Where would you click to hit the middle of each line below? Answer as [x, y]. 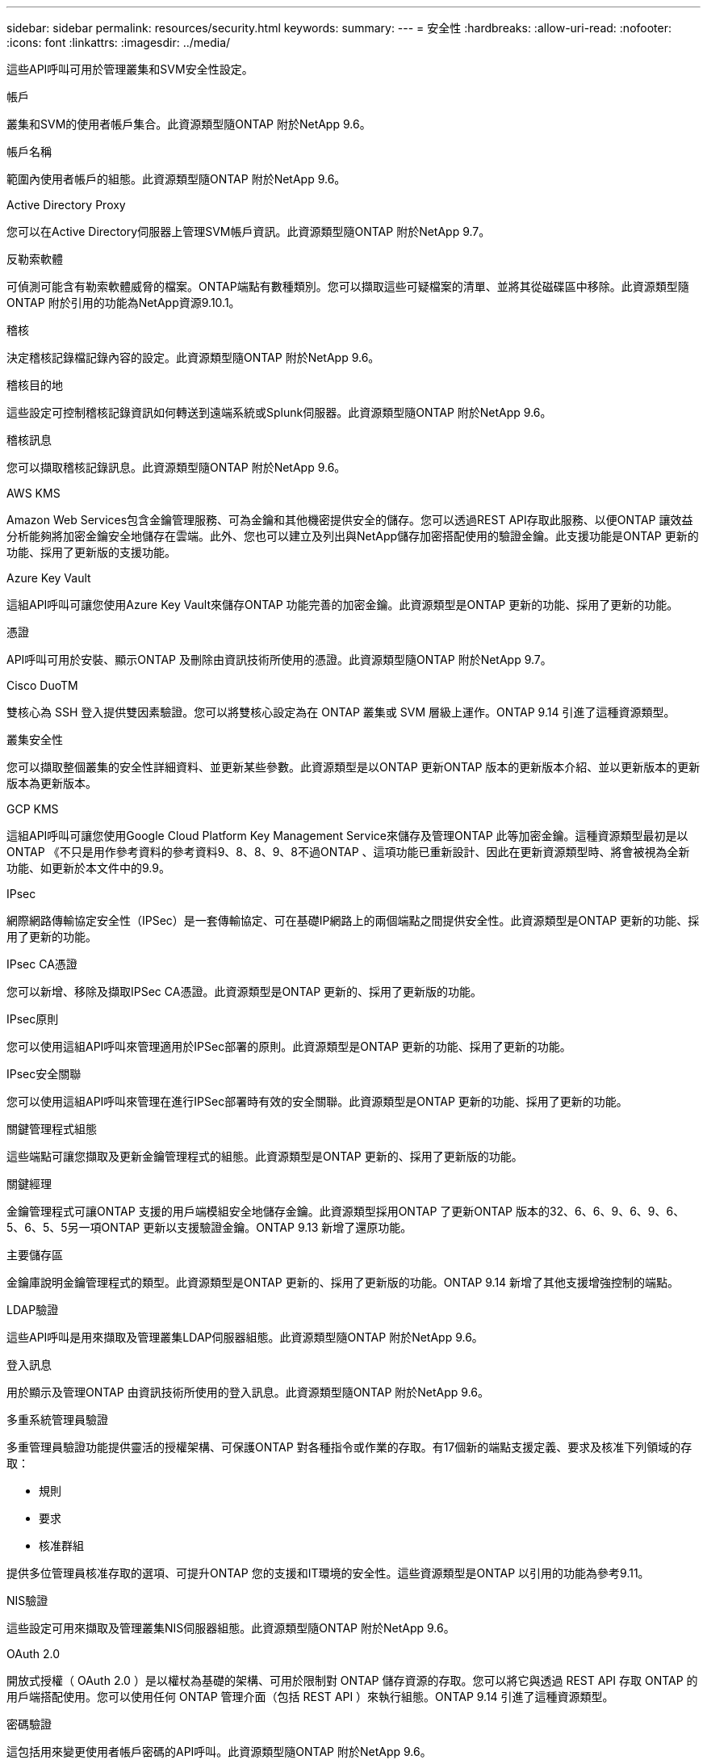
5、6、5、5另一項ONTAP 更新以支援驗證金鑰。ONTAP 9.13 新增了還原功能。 [209, 1227]
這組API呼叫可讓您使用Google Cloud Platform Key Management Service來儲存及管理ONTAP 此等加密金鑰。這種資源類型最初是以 [347, 836]
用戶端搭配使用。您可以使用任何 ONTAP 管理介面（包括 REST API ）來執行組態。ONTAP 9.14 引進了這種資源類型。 [310, 1697]
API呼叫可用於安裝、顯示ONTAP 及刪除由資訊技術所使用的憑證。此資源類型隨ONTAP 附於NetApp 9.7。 [279, 659]
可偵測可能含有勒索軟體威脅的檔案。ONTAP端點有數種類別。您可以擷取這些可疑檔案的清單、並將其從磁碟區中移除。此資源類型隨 [348, 286]
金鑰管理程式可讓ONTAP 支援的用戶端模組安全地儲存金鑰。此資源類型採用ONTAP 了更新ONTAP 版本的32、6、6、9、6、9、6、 [346, 1211]
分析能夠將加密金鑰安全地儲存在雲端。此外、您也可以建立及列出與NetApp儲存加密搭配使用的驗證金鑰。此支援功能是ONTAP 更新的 [353, 536]
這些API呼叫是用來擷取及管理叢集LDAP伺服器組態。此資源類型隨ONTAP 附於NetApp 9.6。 [245, 1337]
